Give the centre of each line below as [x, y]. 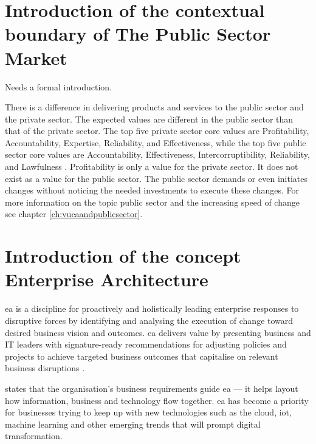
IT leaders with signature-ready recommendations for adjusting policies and [146, 344]
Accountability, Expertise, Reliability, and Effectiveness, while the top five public [156, 142]
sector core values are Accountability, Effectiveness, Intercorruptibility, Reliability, [157, 154]
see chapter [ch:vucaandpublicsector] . [74, 214]
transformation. [34, 436]
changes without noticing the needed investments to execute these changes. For [152, 190]
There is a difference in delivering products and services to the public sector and [154, 107]
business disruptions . [45, 368]
